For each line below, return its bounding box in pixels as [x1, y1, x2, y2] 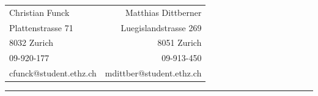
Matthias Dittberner [125, 6, 202, 18]
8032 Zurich [9, 36, 53, 49]
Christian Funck [9, 6, 70, 18]
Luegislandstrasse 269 [120, 21, 202, 34]
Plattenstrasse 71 [9, 21, 73, 34]
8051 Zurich [157, 36, 202, 49]
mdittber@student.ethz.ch [105, 67, 202, 79]
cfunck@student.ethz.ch [9, 67, 97, 79]
